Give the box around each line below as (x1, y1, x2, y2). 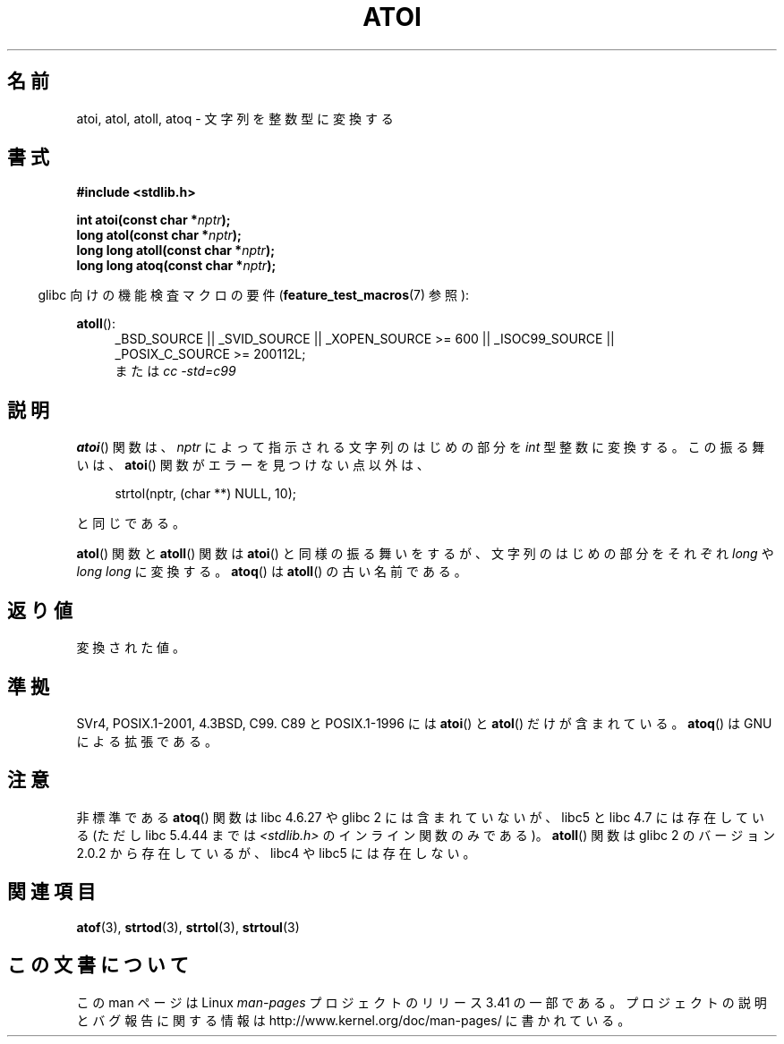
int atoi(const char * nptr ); (76, 212, 231, 228)
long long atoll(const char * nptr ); (76, 242, 275, 259)
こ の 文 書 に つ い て (7, 954, 189, 977)
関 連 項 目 (7, 880, 96, 904)
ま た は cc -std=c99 (115, 363, 236, 379)
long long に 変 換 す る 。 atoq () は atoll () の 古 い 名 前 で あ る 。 (76, 564, 467, 580)
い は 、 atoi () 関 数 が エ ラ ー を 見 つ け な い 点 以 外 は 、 (76, 457, 430, 473)
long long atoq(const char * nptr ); (76, 258, 277, 274)
